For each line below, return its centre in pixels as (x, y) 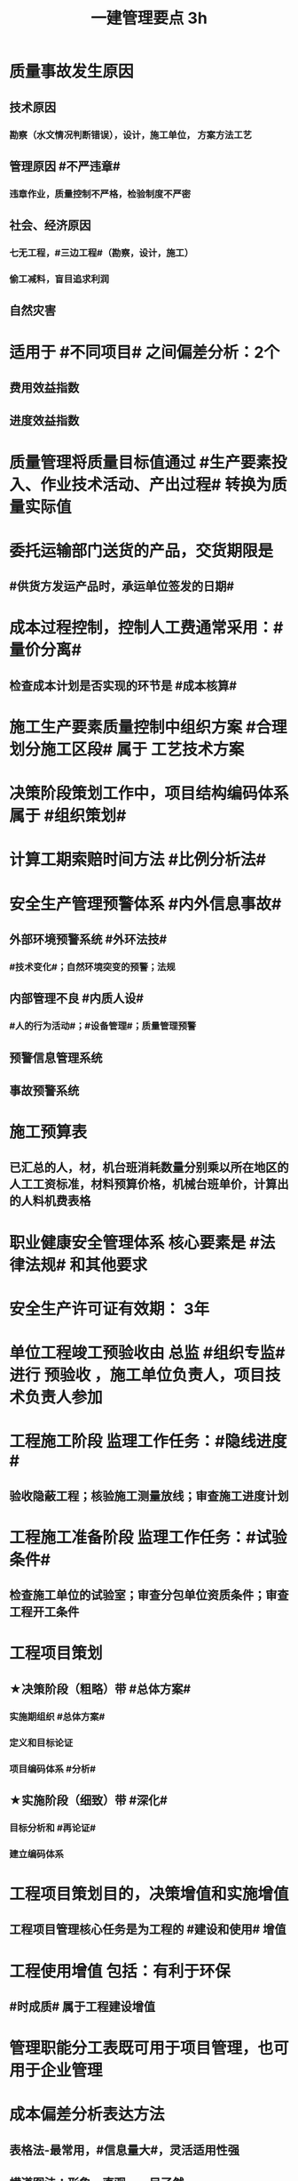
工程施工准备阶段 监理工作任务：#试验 (148, 1537)
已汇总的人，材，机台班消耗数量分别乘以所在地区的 (149, 1168)
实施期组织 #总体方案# (57, 1717)
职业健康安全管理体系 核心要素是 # (134, 1243)
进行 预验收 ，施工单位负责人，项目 (137, 1375)
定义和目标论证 (41, 1742)
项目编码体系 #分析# (52, 1769)
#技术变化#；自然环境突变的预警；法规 (92, 966)
